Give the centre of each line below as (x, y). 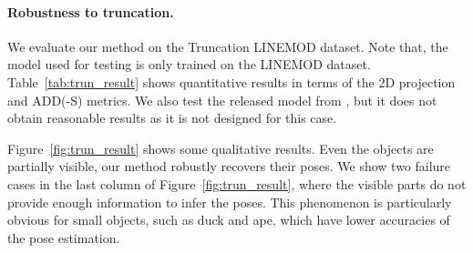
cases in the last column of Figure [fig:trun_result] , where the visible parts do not (237, 183)
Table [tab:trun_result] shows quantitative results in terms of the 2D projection (231, 81)
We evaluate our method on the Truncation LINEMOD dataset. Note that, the (228, 46)
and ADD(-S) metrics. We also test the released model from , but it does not (222, 100)
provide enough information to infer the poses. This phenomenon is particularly (230, 202)
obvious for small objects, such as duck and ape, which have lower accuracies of (229, 220)
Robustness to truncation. (91, 11)
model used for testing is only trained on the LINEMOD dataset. (189, 64)
